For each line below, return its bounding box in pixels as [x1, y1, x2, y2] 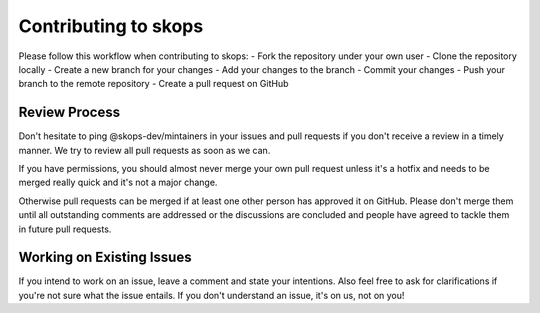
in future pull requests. [18, 223, 112, 235]
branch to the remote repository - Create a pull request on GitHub [18, 78, 289, 90]
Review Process [18, 104, 120, 121]
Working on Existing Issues [18, 249, 192, 266]
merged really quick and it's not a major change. [18, 176, 218, 189]
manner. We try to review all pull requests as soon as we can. [18, 144, 271, 156]
